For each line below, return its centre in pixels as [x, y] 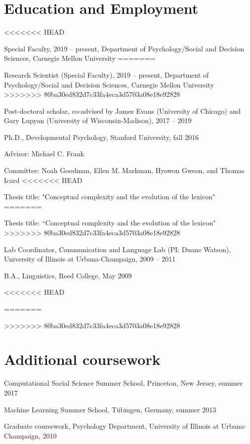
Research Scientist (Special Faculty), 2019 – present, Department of [106, 74]
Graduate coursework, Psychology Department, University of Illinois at [112, 426]
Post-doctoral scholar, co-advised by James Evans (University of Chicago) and [123, 111]
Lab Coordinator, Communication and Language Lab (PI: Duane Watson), [118, 249]
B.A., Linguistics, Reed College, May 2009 [68, 275]
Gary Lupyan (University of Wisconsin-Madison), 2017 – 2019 [98, 120]
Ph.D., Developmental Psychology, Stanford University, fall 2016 [102, 137]
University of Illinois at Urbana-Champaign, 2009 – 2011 [90, 259]
